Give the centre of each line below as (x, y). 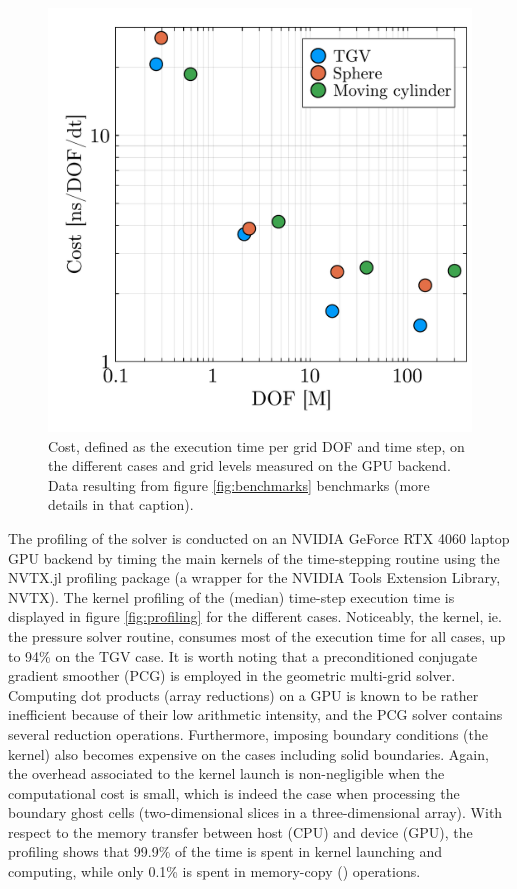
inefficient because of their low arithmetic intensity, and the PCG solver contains (255, 714)
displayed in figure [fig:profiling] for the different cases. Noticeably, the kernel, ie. (255, 616)
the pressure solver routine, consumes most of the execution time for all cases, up (257, 635)
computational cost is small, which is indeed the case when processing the (234, 792)
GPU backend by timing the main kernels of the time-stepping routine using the (254, 557)
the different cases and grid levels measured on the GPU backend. (249, 465)
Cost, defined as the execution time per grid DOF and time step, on (256, 445)
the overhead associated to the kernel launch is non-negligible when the (226, 773)
